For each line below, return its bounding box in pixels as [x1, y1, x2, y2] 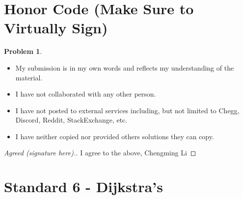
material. [15, 72, 43, 82]
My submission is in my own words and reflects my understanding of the [15, 62, 234, 73]
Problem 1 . [4, 46, 42, 56]
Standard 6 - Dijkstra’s [4, 176, 163, 197]
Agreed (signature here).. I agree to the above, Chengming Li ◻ [4, 148, 196, 158]
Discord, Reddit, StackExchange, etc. [15, 115, 128, 125]
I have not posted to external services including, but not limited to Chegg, [15, 105, 240, 115]
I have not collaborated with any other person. [15, 89, 156, 99]
